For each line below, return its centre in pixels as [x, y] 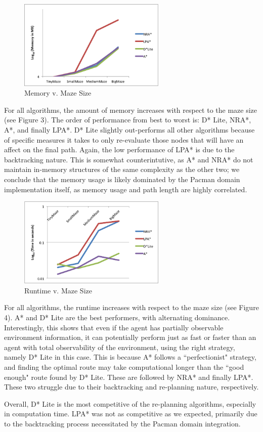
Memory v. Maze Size [58, 93]
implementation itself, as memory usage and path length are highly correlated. [126, 189]
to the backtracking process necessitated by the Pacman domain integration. [122, 423]
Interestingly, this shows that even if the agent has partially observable [114, 327]
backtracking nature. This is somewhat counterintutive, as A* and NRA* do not [129, 159]
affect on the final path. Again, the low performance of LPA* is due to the [119, 149]
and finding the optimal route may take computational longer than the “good [124, 366]
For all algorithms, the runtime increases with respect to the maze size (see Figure [131, 307]
